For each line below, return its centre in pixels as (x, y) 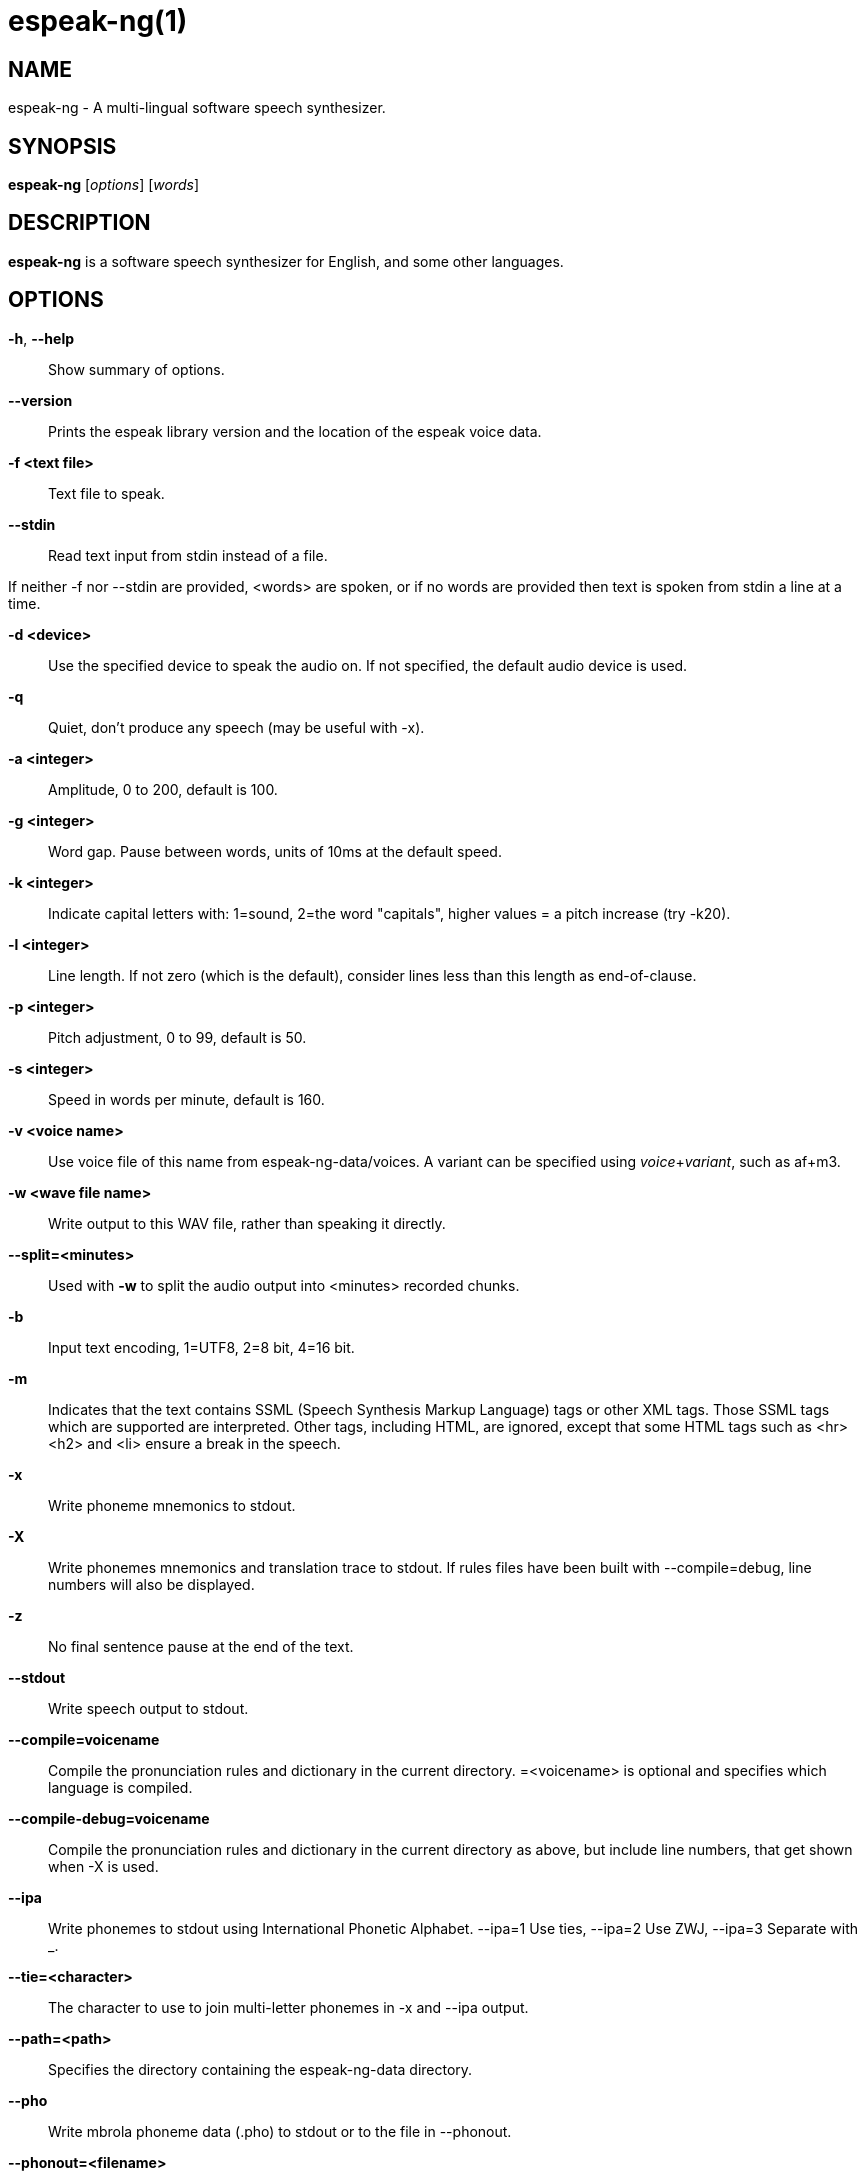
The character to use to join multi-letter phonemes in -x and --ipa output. (288, 2007)
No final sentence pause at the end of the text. (201, 1646)
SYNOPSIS (62, 146)
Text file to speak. (106, 493)
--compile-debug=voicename (109, 1818)
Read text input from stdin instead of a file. (188, 555)
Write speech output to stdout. (148, 1708)
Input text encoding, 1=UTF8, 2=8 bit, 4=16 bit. (201, 1347)
